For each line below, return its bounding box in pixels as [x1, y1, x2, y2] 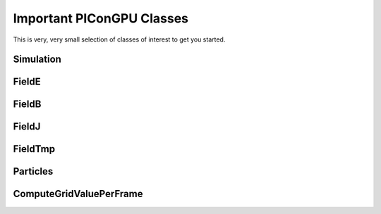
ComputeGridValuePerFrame [13, 188, 143, 200]
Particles [13, 165, 54, 177]
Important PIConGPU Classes [13, 11, 189, 26]
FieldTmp [13, 143, 56, 155]
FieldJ [13, 120, 41, 133]
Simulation [13, 53, 61, 65]
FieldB [13, 99, 42, 111]
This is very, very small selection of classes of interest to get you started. [13, 35, 226, 44]
